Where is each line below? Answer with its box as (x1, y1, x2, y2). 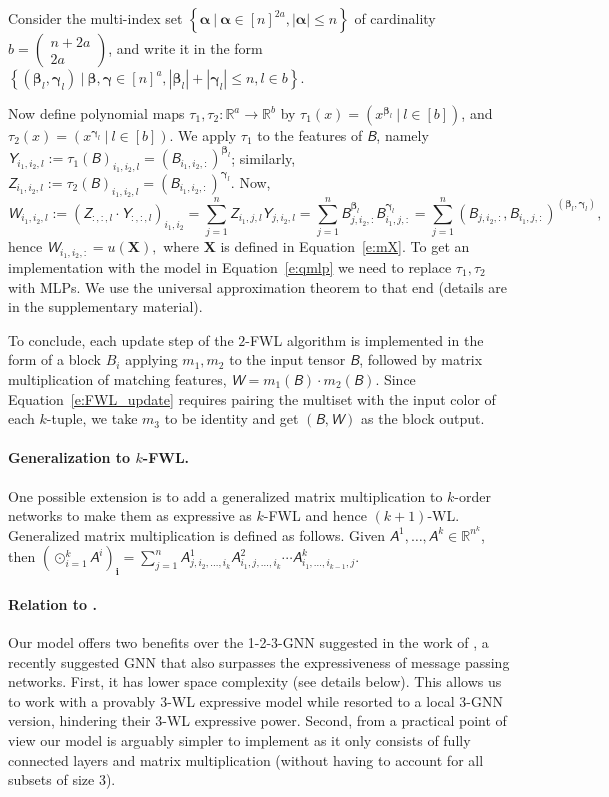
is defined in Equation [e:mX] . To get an (220, 236, 470, 257)
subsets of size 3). (8, 769, 116, 790)
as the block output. (361, 408, 485, 429)
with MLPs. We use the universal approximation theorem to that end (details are (8, 276, 508, 297)
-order (454, 485, 491, 506)
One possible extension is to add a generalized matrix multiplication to (8, 485, 443, 506)
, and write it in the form (108, 38, 263, 58)
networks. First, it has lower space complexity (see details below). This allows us (8, 671, 502, 692)
